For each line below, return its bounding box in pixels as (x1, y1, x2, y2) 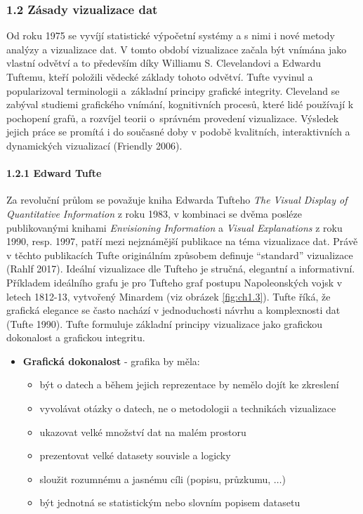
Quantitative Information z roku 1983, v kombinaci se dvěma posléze (6, 206, 303, 220)
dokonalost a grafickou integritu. (6, 330, 145, 345)
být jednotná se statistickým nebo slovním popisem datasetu (39, 495, 301, 510)
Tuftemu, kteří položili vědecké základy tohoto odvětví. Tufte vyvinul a (6, 70, 313, 84)
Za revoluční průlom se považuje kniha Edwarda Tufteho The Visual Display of (6, 192, 348, 207)
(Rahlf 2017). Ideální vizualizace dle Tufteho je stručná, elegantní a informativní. (6, 261, 355, 276)
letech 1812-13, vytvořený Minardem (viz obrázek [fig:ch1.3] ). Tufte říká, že (6, 289, 331, 303)
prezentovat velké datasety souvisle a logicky (39, 448, 231, 463)
